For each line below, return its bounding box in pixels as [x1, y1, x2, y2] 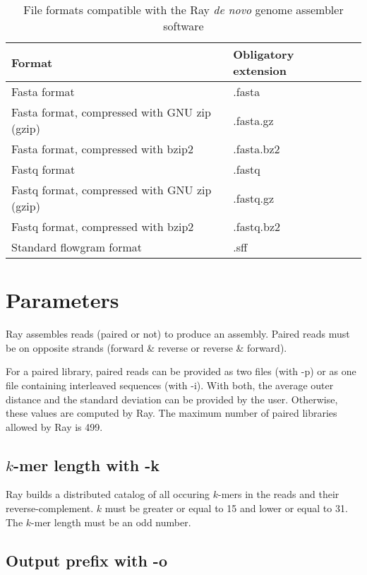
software [163, 18, 204, 34]
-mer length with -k [13, 454, 160, 475]
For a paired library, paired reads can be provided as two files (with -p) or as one [6, 364, 356, 379]
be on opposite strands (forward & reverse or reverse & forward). [6, 340, 287, 355]
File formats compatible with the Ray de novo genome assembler [23, 1, 344, 18]
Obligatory [233, 46, 294, 62]
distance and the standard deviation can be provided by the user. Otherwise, [6, 391, 338, 406]
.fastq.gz [233, 189, 275, 206]
